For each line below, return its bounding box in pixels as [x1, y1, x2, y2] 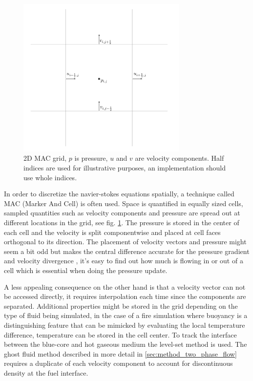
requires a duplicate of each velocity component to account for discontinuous [4, 358, 233, 368]
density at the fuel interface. [4, 367, 88, 378]
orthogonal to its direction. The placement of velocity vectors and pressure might [4, 236, 247, 247]
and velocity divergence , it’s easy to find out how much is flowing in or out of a [4, 255, 243, 266]
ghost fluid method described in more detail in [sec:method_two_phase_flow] [4, 348, 237, 359]
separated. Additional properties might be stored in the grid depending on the [4, 300, 238, 311]
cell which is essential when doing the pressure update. [4, 265, 168, 275]
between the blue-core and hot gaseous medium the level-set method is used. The [4, 339, 247, 349]
